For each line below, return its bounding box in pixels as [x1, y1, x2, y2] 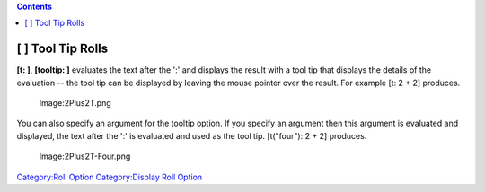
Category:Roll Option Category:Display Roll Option [16, 171, 203, 182]
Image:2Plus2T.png [39, 98, 111, 109]
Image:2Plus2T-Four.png [39, 151, 131, 161]
